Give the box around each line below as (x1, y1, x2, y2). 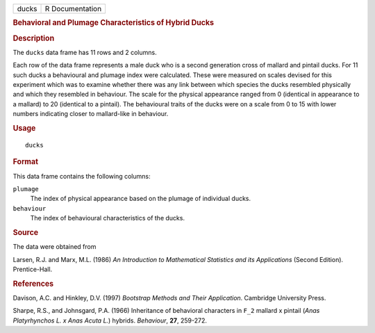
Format (12, 157, 38, 167)
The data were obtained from (12, 243, 97, 251)
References (12, 279, 54, 289)
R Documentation (44, 4, 102, 13)
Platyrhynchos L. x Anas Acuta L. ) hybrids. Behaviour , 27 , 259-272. (12, 316, 208, 325)
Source (12, 227, 39, 237)
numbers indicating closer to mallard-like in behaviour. (12, 110, 169, 118)
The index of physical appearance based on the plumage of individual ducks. (30, 195, 251, 203)
